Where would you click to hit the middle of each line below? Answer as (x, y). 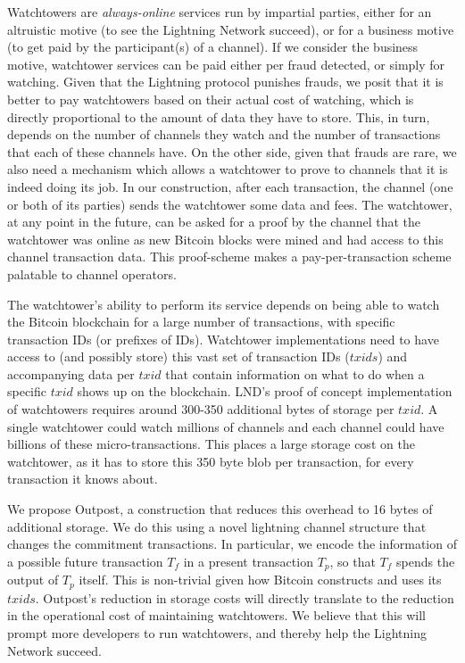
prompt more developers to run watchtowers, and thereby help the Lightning (217, 632)
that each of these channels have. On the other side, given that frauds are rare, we (232, 151)
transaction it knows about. (83, 479)
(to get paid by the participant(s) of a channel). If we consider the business (213, 47)
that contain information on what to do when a (295, 373)
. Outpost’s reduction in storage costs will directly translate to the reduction (245, 597)
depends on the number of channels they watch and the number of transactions (224, 134)
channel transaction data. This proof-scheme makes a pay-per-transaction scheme (229, 257)
